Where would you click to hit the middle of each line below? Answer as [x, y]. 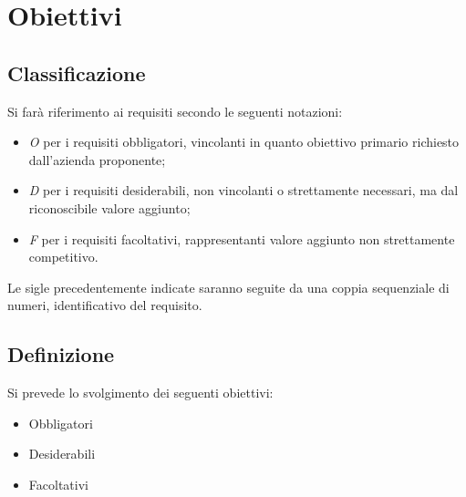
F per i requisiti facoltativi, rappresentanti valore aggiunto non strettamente [242, 238]
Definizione [61, 354]
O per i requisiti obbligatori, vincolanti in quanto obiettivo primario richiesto [244, 142]
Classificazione [77, 72]
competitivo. [63, 257]
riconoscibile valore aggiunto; [109, 207]
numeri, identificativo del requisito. [105, 305]
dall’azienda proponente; [97, 159]
